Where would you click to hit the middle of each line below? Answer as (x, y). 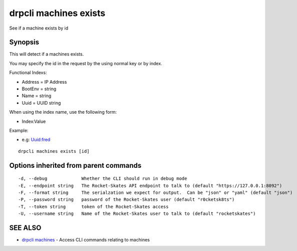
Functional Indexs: (28, 73)
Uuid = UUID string (41, 103)
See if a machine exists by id (39, 28)
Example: (19, 130)
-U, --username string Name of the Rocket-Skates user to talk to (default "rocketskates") (137, 214)
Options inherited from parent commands (75, 165)
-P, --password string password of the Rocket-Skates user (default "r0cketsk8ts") (126, 200)
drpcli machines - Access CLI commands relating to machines (86, 240)
